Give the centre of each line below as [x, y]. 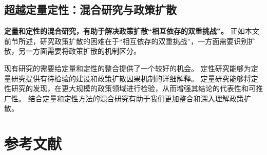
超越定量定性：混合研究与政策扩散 [90, 9]
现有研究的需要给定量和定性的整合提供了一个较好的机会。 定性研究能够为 [128, 68]
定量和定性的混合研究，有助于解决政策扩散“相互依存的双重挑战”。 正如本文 [132, 31]
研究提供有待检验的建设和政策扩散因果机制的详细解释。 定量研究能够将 [131, 78]
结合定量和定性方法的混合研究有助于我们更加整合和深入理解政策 [136, 98]
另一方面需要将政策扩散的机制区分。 [79, 51]
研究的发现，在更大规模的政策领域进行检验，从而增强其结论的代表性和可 [133, 88]
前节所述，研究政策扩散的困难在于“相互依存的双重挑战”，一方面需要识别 [126, 41]
